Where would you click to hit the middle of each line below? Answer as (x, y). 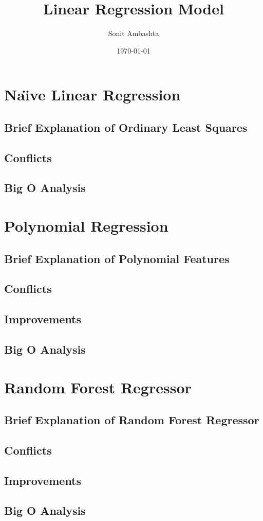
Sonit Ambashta (134, 33)
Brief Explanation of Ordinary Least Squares (126, 127)
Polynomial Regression (86, 226)
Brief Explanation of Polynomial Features (117, 258)
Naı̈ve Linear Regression (92, 94)
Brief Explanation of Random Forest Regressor (132, 420)
